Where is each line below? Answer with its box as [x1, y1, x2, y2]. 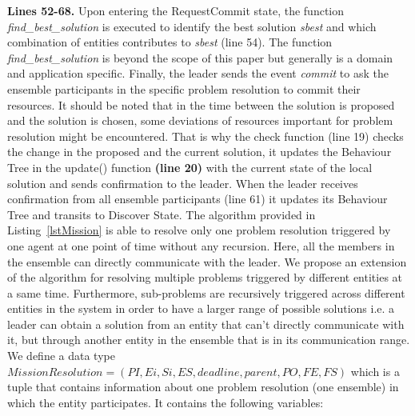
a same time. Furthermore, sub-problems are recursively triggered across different [7, 284, 405, 301]
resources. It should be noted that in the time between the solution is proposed [7, 96, 395, 113]
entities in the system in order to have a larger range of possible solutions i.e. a [7, 300, 395, 317]
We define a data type [7, 347, 115, 364]
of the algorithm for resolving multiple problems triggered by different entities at [7, 269, 403, 286]
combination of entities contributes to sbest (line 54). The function [7, 34, 333, 50]
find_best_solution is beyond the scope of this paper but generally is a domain [7, 49, 393, 66]
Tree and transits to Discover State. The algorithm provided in [7, 206, 316, 222]
